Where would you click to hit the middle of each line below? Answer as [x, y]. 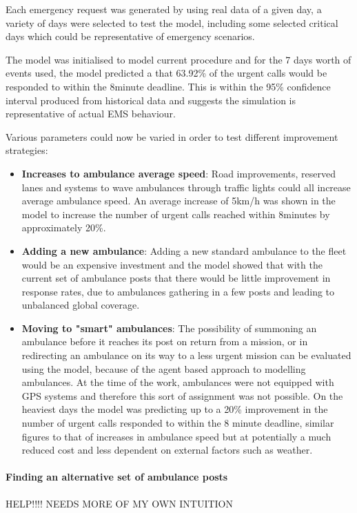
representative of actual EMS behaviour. [91, 114]
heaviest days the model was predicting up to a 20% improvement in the [175, 409]
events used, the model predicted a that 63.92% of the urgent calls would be [166, 73]
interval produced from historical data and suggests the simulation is [151, 100]
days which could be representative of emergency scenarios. [130, 36]
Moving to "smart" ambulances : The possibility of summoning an [169, 328]
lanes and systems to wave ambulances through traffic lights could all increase [186, 187]
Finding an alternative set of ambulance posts [117, 477]
